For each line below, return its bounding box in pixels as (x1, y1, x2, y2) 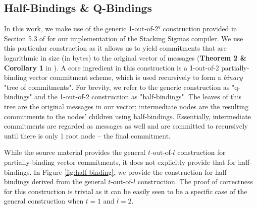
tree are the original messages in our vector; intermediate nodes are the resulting (4, 101, 249, 111)
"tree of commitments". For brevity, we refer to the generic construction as (4, 81, 230, 92)
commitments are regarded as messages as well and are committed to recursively (4, 121, 248, 131)
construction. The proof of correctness (138, 176, 253, 187)
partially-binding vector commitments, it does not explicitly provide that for (4, 156, 236, 167)
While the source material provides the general (4, 147, 146, 157)
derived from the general (32, 176, 106, 187)
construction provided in (163, 23, 237, 34)
